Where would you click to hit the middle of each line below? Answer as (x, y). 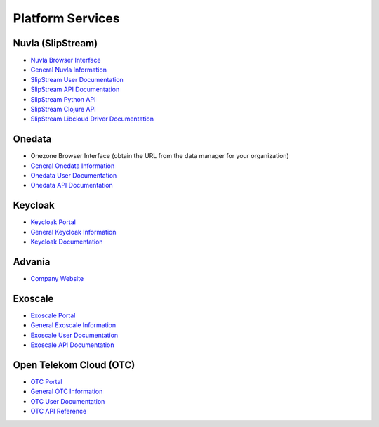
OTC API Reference (59, 412)
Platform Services (66, 18)
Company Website (57, 279)
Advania (32, 262)
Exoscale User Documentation (74, 335)
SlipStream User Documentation (77, 79)
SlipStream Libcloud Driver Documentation (92, 119)
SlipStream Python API (63, 99)
